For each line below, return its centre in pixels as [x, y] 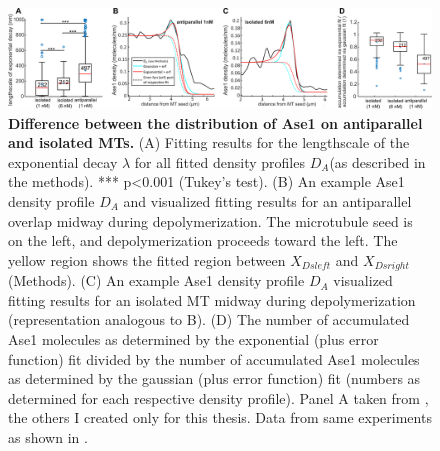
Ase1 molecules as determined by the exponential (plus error [193, 339]
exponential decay [63, 161]
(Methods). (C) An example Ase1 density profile [156, 280]
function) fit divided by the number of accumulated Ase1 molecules [214, 358]
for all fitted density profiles [219, 161]
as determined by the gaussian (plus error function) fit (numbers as [214, 378]
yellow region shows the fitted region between [147, 259]
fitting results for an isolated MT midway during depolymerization [212, 299]
